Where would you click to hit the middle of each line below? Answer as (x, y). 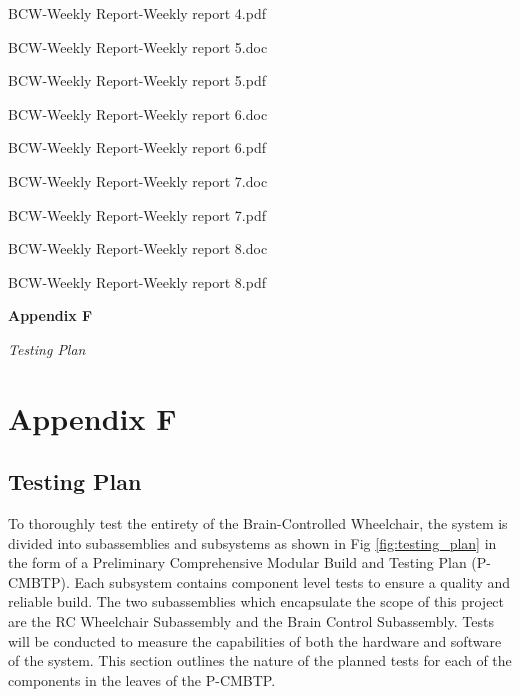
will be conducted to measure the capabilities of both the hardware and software (255, 640)
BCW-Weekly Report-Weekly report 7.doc (138, 180)
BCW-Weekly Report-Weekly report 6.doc (138, 113)
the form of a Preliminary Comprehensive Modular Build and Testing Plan (237, 562)
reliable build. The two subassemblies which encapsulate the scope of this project (256, 601)
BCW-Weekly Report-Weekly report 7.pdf (137, 214)
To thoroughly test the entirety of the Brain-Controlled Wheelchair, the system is (258, 523)
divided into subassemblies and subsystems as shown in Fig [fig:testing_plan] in (252, 542)
